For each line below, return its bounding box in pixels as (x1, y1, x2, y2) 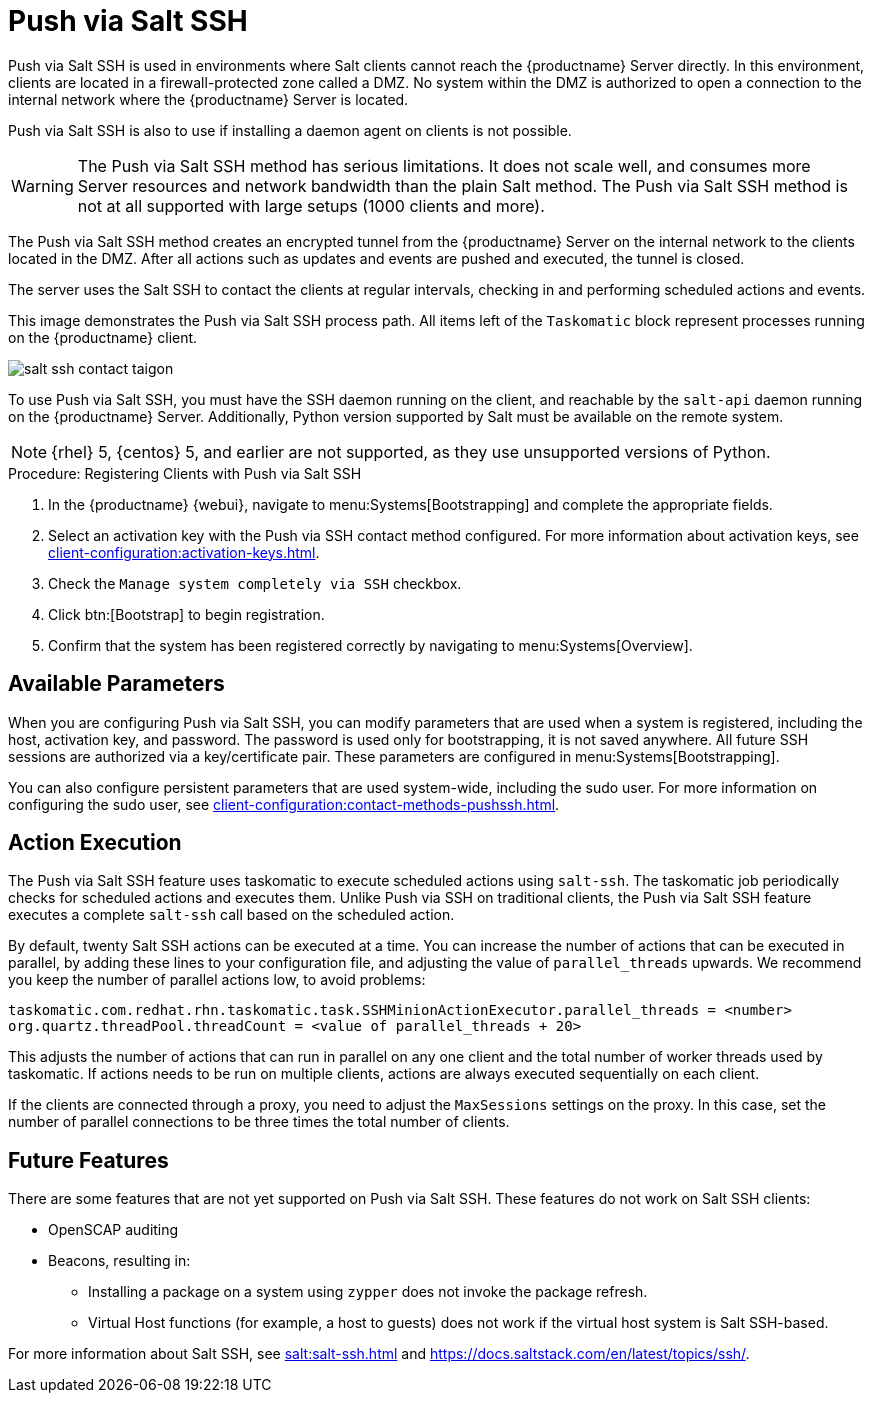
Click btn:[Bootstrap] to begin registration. (48, 605, 325, 623)
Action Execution (8, 830, 182, 856)
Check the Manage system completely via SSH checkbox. (48, 574, 462, 592)
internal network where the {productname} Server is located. (8, 90, 409, 108)
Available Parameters (8, 671, 225, 697)
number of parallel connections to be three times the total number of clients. (8, 1113, 510, 1131)
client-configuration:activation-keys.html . (48, 543, 320, 561)
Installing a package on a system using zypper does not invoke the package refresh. (88, 1283, 648, 1301)
